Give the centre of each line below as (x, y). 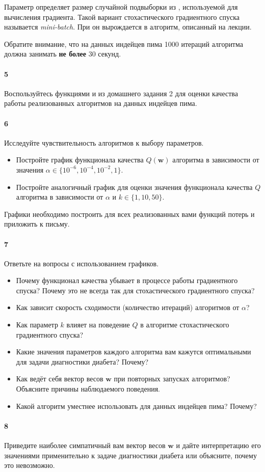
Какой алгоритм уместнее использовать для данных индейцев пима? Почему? (136, 406)
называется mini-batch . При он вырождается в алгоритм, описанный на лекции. (128, 27)
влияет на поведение (98, 325)
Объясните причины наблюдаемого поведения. (88, 389)
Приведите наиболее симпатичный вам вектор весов (85, 445)
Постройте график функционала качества (80, 160)
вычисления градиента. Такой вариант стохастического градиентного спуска (122, 17)
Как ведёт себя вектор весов (60, 379)
